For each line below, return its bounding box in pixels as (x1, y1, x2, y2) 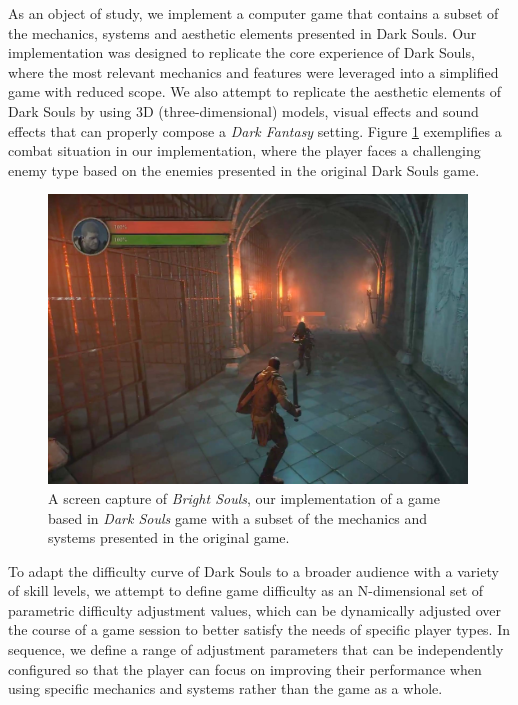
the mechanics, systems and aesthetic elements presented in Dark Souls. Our (8, 22, 477, 43)
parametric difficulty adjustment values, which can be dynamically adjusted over (8, 599, 502, 620)
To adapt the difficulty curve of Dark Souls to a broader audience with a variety (8, 560, 499, 581)
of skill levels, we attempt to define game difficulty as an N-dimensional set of (8, 580, 484, 601)
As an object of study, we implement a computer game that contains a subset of (8, 3, 499, 23)
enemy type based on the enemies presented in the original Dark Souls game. (8, 159, 480, 180)
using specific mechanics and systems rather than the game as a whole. (8, 678, 443, 699)
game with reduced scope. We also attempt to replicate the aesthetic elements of (8, 81, 502, 102)
